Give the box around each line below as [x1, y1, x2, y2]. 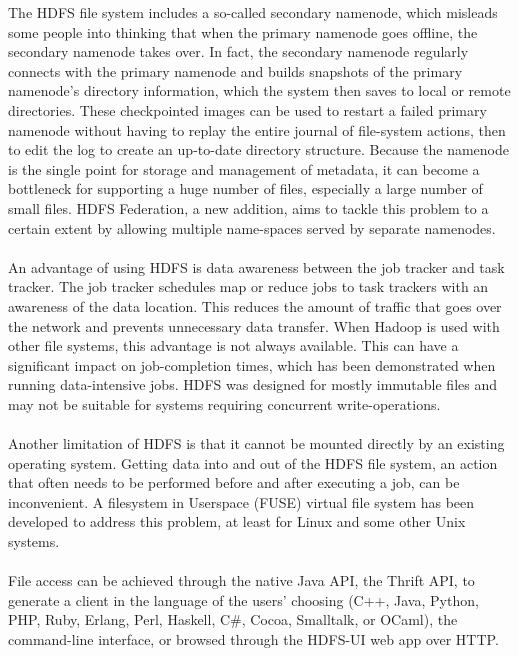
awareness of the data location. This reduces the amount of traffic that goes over [8, 295, 502, 316]
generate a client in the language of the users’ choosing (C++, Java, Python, [8, 589, 479, 610]
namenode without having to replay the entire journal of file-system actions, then [8, 119, 506, 140]
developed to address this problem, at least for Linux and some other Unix [8, 511, 466, 532]
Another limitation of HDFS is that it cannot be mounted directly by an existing [8, 433, 505, 454]
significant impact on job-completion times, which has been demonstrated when [8, 354, 496, 375]
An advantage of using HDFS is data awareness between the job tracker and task [8, 256, 505, 277]
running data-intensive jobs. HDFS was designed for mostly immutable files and [8, 374, 498, 395]
